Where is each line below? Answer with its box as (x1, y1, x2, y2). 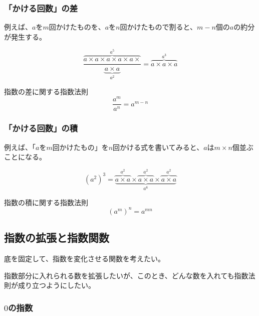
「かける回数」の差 (4, 2, 78, 14)
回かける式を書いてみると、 (113, 141, 204, 152)
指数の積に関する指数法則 (4, 197, 88, 207)
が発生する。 (4, 31, 46, 42)
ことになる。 (4, 151, 46, 162)
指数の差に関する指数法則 (4, 86, 88, 96)
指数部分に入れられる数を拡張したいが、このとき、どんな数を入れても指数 (4, 270, 248, 280)
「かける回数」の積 (4, 122, 78, 134)
